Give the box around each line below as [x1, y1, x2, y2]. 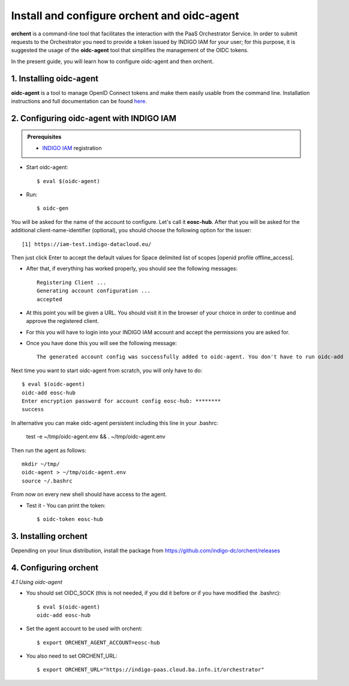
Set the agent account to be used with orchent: [26, 625, 143, 633]
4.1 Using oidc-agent [11, 578, 62, 585]
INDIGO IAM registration [42, 144, 102, 151]
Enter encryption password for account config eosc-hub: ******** [22, 398, 221, 405]
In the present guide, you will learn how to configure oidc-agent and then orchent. [11, 58, 214, 65]
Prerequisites [27, 133, 62, 140]
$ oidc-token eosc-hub [37, 516, 104, 522]
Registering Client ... [37, 279, 107, 286]
